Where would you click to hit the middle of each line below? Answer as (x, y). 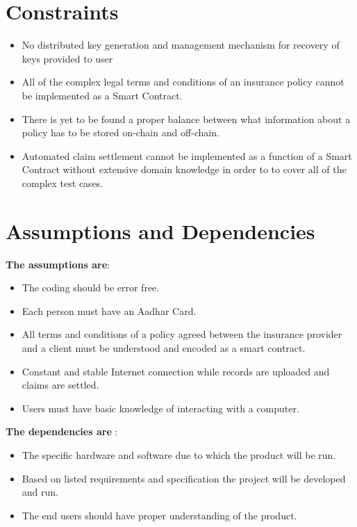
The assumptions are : (58, 264)
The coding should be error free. (91, 287)
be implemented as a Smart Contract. (102, 95)
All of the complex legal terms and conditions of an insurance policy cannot (183, 82)
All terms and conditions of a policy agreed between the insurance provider (182, 334)
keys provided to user (67, 58)
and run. (40, 492)
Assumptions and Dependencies (160, 230)
